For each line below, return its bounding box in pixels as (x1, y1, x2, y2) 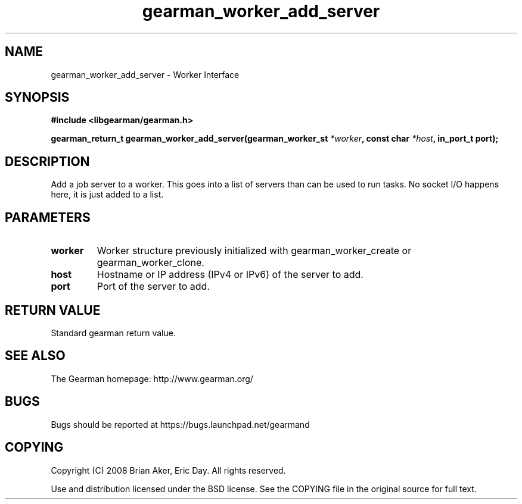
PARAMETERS (5, 209, 91, 225)
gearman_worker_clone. (97, 256, 204, 269)
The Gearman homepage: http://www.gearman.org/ (51, 373, 253, 384)
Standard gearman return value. (51, 327, 176, 338)
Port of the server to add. (97, 280, 210, 293)
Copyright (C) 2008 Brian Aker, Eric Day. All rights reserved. (51, 465, 286, 475)
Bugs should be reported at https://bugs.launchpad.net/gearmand (51, 419, 310, 430)
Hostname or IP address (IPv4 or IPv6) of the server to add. (97, 268, 363, 281)
